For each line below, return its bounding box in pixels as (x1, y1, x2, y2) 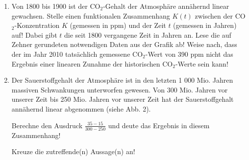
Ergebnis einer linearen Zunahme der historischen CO (11, 58, 173, 69)
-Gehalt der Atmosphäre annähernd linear (103, 1, 229, 11)
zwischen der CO (195, 10, 246, 21)
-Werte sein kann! (175, 58, 228, 69)
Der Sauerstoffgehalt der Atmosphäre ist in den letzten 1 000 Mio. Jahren (11, 75, 233, 85)
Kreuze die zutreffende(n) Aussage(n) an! (11, 146, 135, 157)
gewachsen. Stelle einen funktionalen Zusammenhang (11, 10, 170, 21)
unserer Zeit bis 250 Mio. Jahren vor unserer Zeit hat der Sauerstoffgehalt (11, 94, 234, 104)
